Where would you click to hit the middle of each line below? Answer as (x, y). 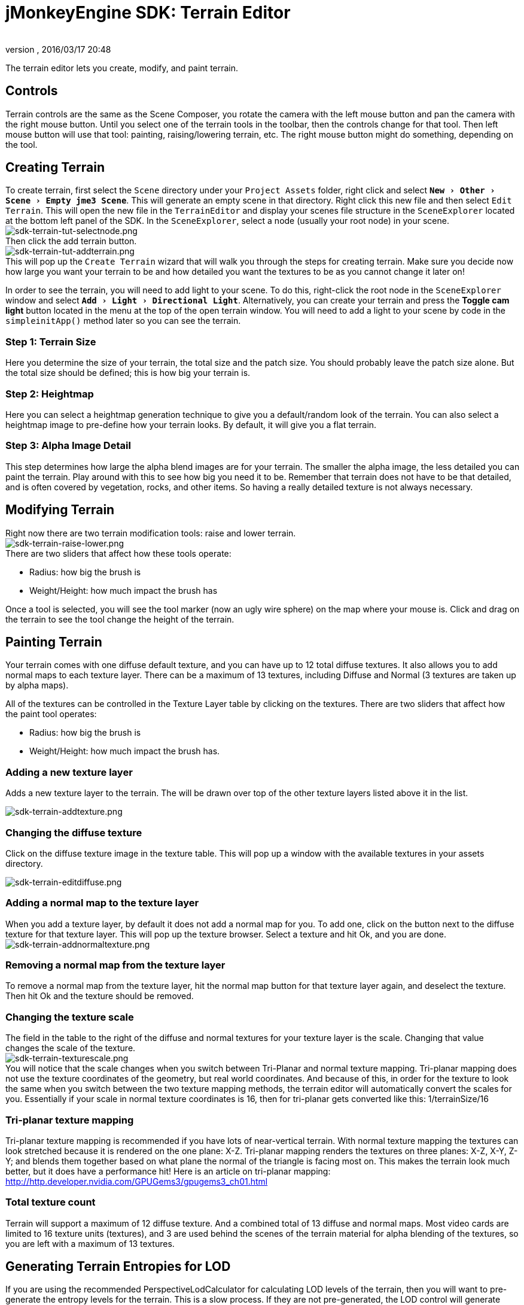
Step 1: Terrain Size (51, 342)
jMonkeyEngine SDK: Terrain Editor (148, 13)
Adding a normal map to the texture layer (102, 903)
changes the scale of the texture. (71, 1048)
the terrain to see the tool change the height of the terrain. (120, 619)
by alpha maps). (37, 685)
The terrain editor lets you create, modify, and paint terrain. (122, 68)
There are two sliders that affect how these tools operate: (118, 553)
